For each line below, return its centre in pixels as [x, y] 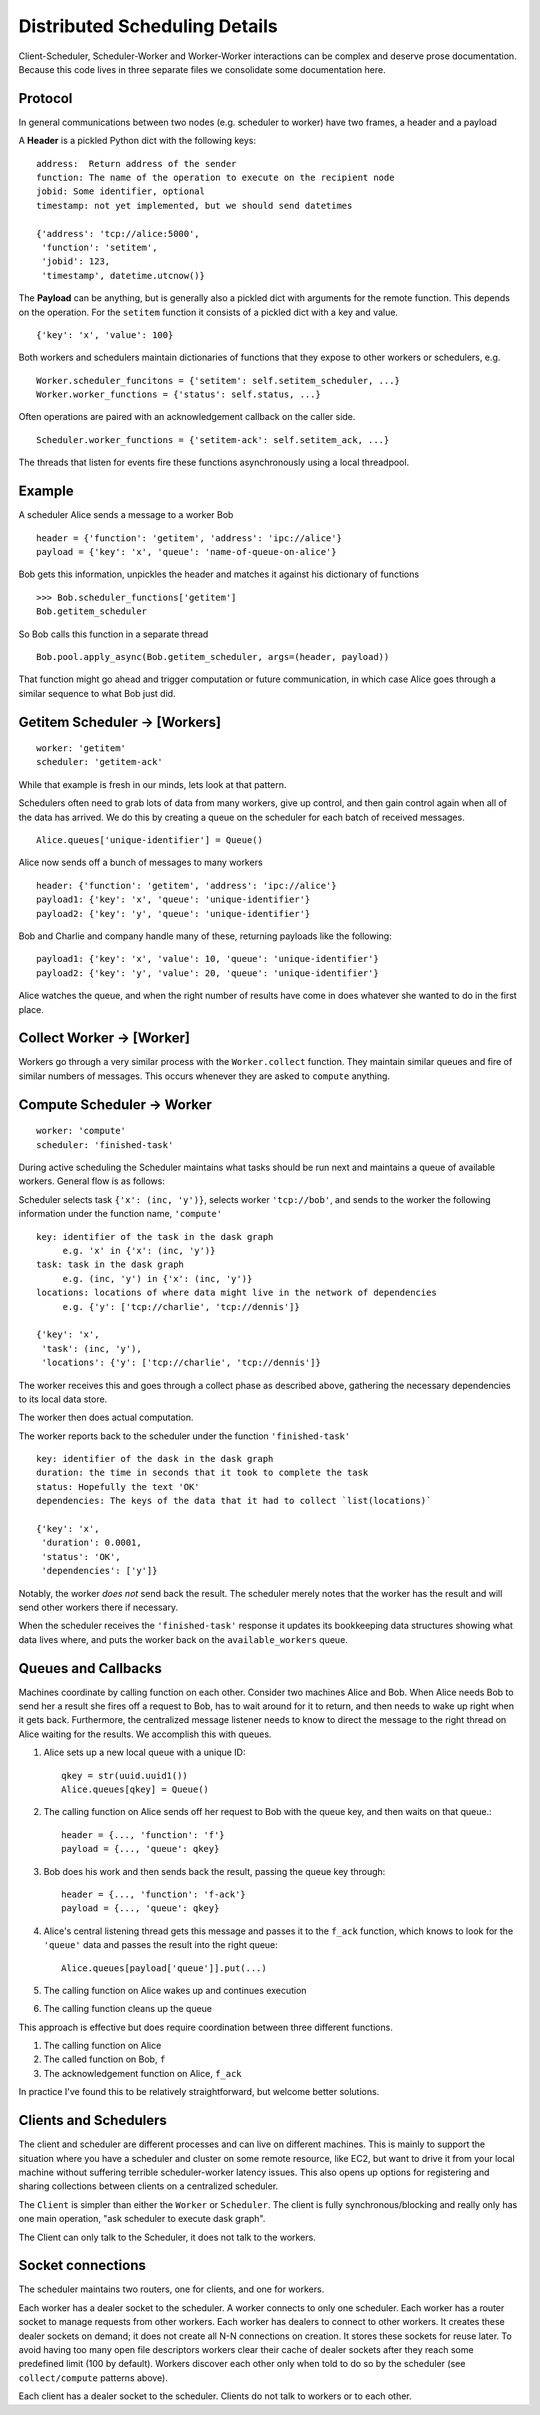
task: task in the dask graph [110, 1264]
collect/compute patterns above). [93, 2377]
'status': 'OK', [81, 1556]
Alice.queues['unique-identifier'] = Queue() [150, 840]
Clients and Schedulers [92, 2120]
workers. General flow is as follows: [91, 1181]
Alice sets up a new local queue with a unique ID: [144, 1752]
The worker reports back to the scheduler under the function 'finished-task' [184, 1436]
